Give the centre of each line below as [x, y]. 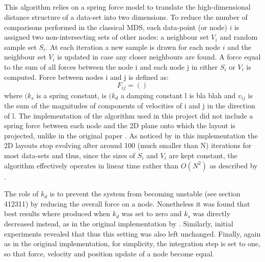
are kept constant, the [203, 155]
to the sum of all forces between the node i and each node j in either [111, 66]
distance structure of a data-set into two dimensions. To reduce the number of [126, 17]
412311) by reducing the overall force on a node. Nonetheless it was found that [127, 203]
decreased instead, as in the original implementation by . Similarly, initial [119, 223]
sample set [20, 47]
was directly [211, 213]
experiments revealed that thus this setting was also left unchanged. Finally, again [132, 233]
